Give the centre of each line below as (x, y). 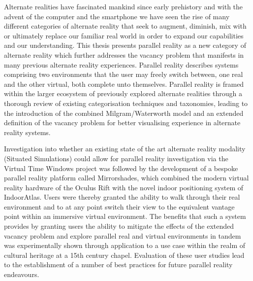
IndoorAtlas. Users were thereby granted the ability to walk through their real (122, 197)
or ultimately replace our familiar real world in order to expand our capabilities (124, 35)
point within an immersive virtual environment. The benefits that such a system (125, 216)
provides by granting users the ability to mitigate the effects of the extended (119, 226)
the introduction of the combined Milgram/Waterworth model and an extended (124, 113)
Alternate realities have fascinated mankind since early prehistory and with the (124, 6)
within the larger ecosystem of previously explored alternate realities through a (123, 93)
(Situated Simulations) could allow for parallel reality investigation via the (116, 158)
